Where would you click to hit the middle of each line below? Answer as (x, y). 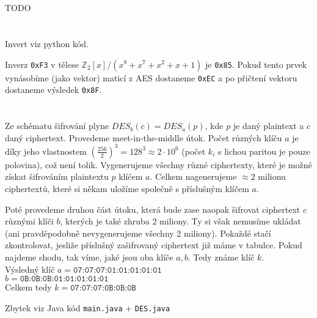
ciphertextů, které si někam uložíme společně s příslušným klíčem (127, 188)
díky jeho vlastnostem (46, 151)
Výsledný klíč (30, 269)
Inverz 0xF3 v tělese (42, 64)
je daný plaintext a (268, 126)
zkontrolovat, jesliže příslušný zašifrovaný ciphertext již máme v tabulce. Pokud (154, 245)
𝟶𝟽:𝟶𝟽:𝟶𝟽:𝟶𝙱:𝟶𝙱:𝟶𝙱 (103, 288)
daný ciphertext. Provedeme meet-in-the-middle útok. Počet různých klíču (144, 137)
